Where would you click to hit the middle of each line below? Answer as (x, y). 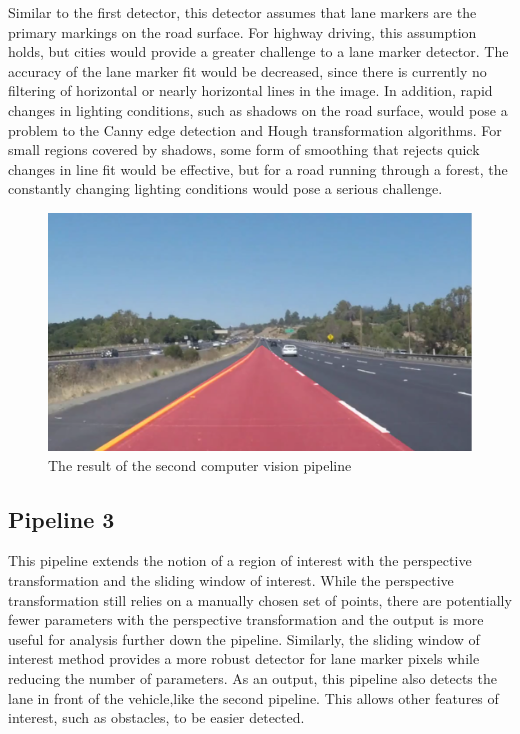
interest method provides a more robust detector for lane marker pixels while (244, 658)
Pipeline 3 (61, 518)
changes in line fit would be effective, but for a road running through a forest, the (258, 168)
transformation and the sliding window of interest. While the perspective (231, 580)
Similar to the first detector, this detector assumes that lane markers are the (242, 12)
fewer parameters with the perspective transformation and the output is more (246, 619)
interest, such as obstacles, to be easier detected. (156, 717)
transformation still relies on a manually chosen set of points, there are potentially (260, 599)
